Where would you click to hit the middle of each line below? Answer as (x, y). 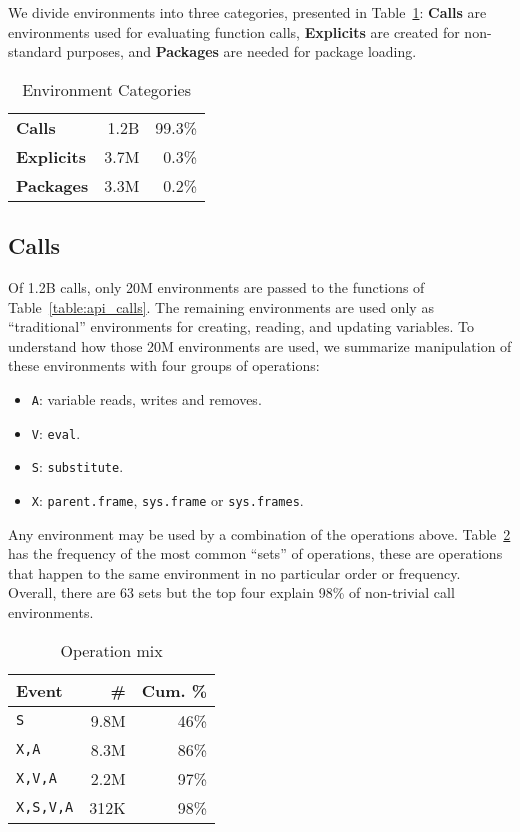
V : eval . (56, 432)
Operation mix (111, 650)
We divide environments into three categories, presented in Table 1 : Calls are (247, 12)
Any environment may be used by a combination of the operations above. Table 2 (259, 533)
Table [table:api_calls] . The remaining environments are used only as (221, 306)
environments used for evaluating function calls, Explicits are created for (234, 31)
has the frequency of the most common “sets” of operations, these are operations (255, 553)
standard (35, 51)
